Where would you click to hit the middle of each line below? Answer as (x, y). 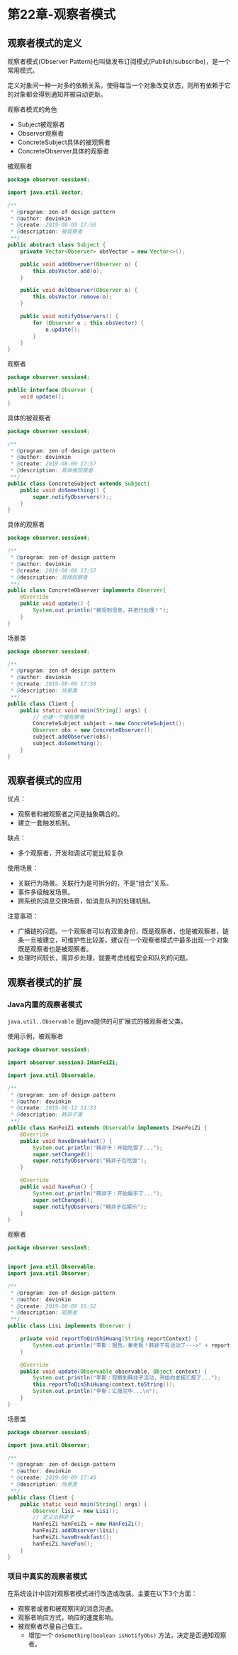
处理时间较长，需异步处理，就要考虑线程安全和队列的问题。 (104, 958)
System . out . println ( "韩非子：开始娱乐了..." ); (98, 1193)
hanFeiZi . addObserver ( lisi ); (76, 1531)
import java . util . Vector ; (45, 192)
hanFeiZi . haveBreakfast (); (73, 1537)
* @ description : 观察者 (44, 1313)
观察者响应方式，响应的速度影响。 (67, 1617)
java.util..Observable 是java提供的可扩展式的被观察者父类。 (97, 1021)
